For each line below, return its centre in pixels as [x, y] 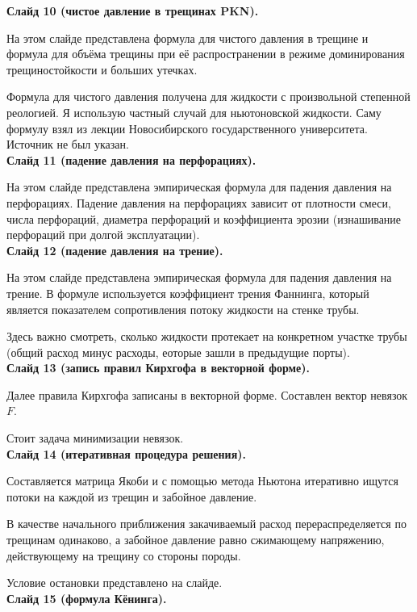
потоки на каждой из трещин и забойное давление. [132, 496]
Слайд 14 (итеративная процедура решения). [126, 453]
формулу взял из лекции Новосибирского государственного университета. [187, 128]
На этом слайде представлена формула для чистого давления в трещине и [188, 38]
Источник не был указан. [68, 144]
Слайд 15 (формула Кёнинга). [87, 598]
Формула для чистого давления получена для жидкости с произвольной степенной [208, 96]
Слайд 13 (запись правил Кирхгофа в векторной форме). [158, 368]
